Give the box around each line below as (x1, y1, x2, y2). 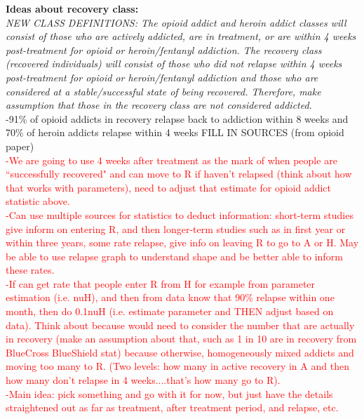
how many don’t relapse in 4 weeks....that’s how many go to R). (6, 373, 281, 387)
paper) (6, 138, 34, 153)
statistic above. (6, 194, 70, 208)
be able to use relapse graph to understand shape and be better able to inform (6, 248, 343, 263)
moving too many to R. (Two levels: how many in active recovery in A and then (6, 359, 349, 373)
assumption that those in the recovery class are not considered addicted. (6, 98, 312, 112)
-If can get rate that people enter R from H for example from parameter (6, 276, 316, 291)
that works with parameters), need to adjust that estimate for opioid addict (6, 180, 332, 194)
